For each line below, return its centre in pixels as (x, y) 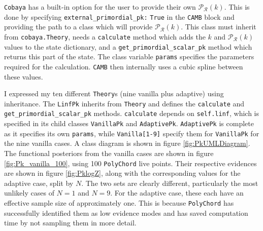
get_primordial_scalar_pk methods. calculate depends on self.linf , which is (131, 113)
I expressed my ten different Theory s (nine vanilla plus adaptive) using (114, 93)
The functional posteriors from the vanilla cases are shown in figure (109, 153)
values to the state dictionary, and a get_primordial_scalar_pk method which (128, 46)
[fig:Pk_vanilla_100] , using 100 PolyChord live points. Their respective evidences (130, 163)
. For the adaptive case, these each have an (177, 193)
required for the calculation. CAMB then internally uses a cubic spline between (124, 66)
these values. (24, 76)
